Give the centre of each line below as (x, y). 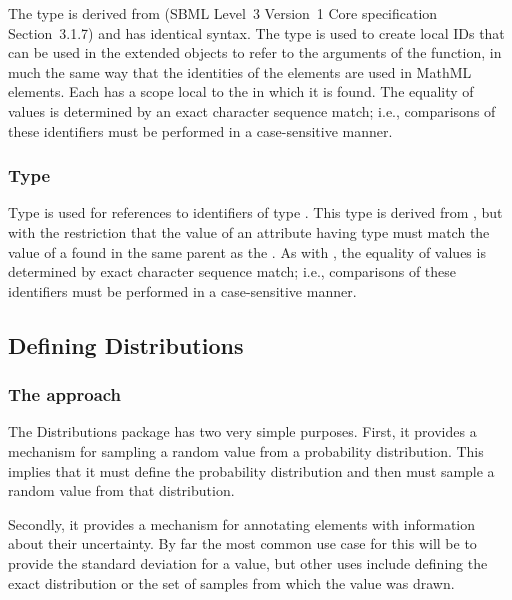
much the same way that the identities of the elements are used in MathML (240, 71)
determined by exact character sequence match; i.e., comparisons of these (232, 271)
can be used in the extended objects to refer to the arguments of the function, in (255, 52)
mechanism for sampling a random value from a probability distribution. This (246, 450)
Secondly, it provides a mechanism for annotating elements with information (242, 523)
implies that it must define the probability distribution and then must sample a (251, 470)
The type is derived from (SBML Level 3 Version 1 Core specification (223, 13)
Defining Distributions (126, 344)
